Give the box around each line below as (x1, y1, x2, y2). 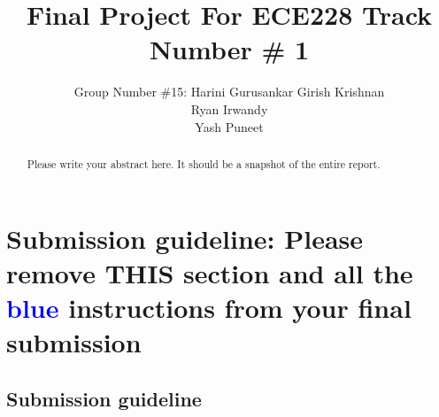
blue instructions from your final (6, 289, 412, 325)
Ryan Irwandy (190, 99, 268, 118)
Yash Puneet (195, 117, 264, 135)
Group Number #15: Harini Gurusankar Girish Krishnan (73, 82, 385, 101)
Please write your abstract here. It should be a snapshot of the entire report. (27, 156, 381, 171)
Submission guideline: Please (6, 220, 364, 256)
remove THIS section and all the (6, 254, 413, 290)
